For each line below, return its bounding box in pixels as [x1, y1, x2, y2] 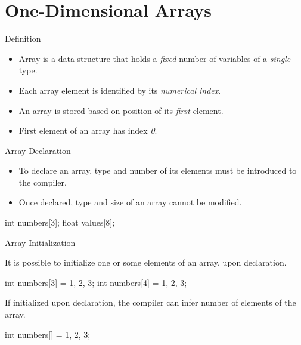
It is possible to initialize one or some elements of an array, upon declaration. [5, 256, 287, 269]
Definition [5, 32, 41, 45]
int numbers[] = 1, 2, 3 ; [5, 328, 91, 340]
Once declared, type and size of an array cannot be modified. [18, 196, 242, 208]
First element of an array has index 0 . [18, 124, 157, 137]
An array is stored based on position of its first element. [18, 104, 224, 116]
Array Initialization [5, 236, 76, 248]
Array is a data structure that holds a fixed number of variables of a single [18, 52, 291, 64]
